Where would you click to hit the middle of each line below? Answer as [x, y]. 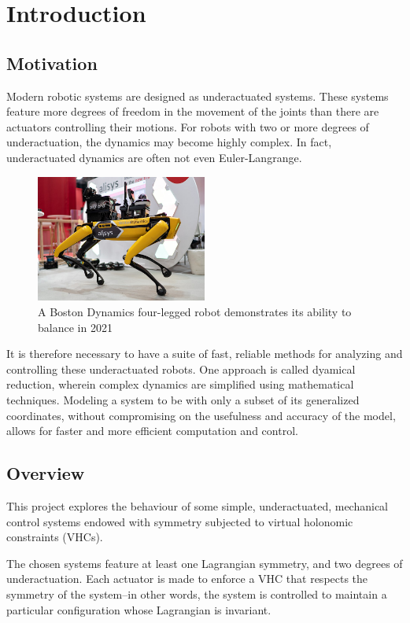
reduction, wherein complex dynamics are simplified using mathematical [180, 384]
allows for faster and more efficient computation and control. [152, 431]
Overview [46, 473]
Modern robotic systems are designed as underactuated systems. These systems [198, 96]
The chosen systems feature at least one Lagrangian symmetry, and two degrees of [205, 563]
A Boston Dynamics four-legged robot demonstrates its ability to [195, 312]
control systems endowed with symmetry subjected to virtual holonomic [180, 521]
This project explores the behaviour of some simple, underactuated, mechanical [198, 506]
